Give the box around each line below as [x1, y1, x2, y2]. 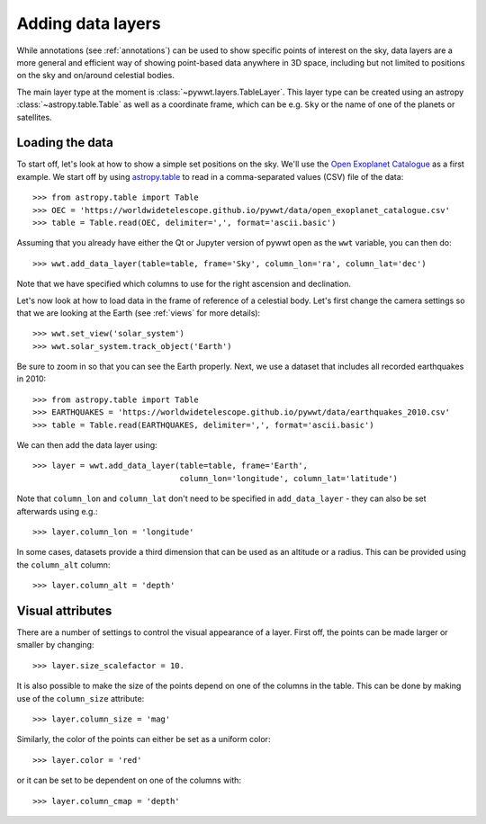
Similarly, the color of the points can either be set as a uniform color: [16, 734, 271, 745]
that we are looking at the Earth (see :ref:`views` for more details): [16, 307, 261, 318]
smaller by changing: [16, 640, 94, 650]
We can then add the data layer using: [16, 440, 157, 451]
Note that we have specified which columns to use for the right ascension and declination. [16, 279, 351, 290]
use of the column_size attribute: [16, 693, 145, 703]
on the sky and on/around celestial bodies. [16, 70, 175, 81]
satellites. [16, 112, 53, 122]
